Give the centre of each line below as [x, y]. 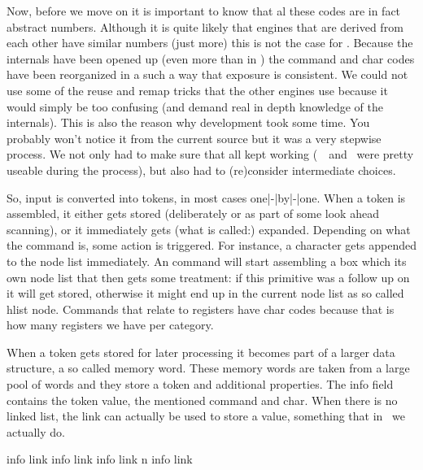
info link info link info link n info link [100, 459]
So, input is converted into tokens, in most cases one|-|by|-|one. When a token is [206, 197]
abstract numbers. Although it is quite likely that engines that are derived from [205, 26]
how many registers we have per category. [110, 325]
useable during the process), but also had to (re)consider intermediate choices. [201, 170]
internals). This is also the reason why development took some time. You [188, 122]
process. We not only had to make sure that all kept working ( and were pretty [210, 154]
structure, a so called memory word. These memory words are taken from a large [208, 368]
